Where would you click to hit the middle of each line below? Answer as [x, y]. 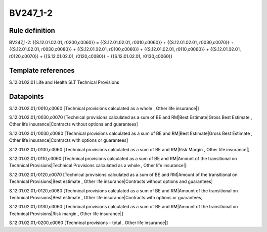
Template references [42, 70]
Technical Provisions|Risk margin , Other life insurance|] [66, 214]
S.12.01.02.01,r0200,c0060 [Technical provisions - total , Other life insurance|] [89, 223]
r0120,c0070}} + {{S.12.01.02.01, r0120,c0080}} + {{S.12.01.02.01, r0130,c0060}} [91, 56]
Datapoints [26, 96]
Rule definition [32, 30]
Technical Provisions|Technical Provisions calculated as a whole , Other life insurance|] [98, 166]
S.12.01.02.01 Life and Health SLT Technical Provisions [64, 82]
